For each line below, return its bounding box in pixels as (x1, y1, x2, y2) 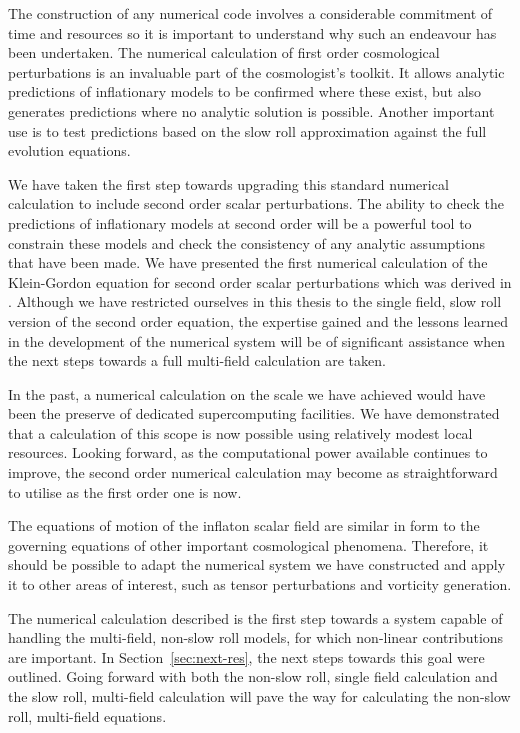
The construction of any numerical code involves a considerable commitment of (8, 3, 493, 23)
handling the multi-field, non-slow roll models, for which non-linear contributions (8, 627, 504, 648)
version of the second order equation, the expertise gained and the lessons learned (8, 310, 508, 331)
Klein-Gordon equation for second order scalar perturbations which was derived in (8, 271, 512, 292)
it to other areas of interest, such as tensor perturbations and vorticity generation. (8, 574, 512, 595)
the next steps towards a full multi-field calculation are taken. (8, 350, 386, 371)
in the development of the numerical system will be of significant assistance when (8, 330, 506, 351)
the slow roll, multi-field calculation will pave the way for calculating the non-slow (8, 686, 511, 706)
